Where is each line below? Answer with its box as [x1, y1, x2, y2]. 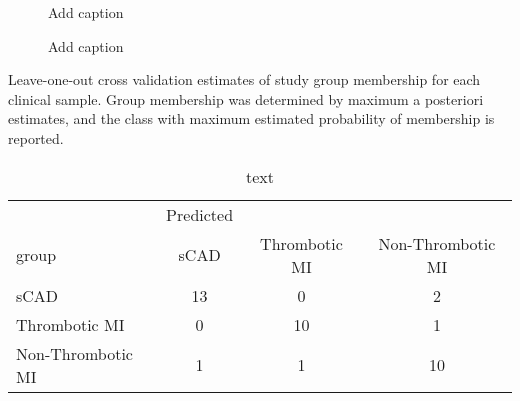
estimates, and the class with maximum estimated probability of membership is [8, 108, 495, 129]
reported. [8, 127, 64, 148]
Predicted [166, 202, 234, 226]
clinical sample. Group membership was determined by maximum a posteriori [8, 88, 484, 109]
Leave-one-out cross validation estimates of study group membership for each [8, 69, 481, 90]
